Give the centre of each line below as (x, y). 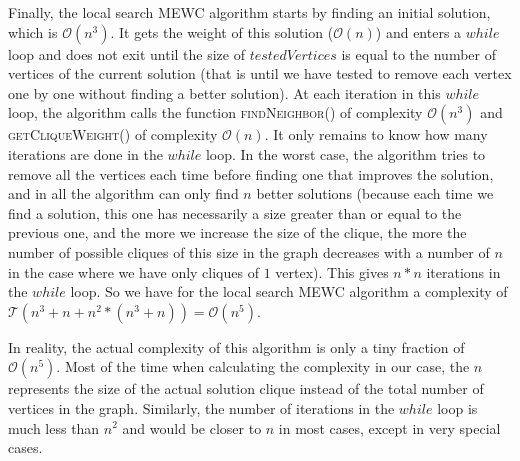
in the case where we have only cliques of (133, 271)
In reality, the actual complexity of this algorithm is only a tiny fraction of (236, 346)
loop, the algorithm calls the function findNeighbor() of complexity (215, 112)
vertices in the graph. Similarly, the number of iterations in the (201, 407)
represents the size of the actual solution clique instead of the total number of (246, 388)
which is (33, 31)
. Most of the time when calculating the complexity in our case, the (263, 366)
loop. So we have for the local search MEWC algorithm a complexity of (289, 291)
